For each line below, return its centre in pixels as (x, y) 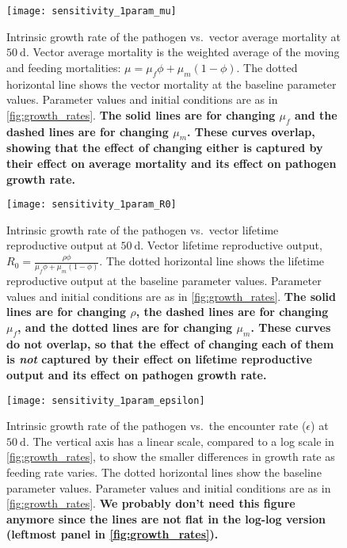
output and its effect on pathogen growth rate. (137, 375)
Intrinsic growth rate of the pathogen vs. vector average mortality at (173, 36)
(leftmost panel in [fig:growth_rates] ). (112, 534)
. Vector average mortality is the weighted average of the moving (183, 52)
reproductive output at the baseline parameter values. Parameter (164, 281)
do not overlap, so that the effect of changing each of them (170, 343)
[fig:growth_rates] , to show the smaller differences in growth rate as (171, 457)
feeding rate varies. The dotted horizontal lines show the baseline (164, 472)
